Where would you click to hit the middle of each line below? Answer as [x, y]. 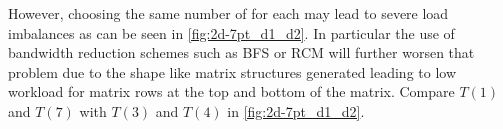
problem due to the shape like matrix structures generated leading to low [232, 71]
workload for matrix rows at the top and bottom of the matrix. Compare [231, 91]
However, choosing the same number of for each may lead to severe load [228, 13]
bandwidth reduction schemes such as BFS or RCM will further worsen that [241, 52]
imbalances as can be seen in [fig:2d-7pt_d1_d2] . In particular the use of [231, 32]
